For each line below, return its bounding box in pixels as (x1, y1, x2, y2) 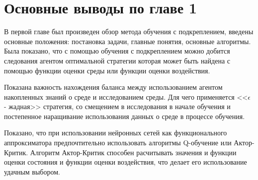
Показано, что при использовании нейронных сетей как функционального (4, 127, 227, 138)
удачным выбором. (4, 166, 60, 177)
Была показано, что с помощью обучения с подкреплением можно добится (4, 46, 230, 56)
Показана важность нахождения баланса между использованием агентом (4, 82, 223, 92)
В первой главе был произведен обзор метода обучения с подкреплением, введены (4, 26, 254, 37)
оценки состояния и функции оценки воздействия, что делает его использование (4, 157, 247, 167)
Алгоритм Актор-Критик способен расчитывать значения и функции (30, 147, 237, 157)
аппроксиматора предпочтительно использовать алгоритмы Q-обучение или (4, 137, 232, 148)
